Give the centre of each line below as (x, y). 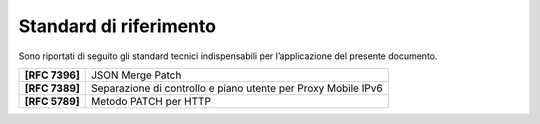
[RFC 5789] (52, 101)
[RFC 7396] (52, 75)
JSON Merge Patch (136, 75)
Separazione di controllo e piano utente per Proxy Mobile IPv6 (237, 88)
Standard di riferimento (117, 26)
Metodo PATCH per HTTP (151, 101)
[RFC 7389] (52, 88)
